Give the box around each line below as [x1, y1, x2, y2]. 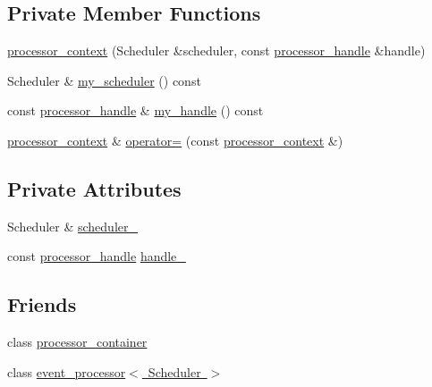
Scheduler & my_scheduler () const [7, 71, 201, 89]
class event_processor [7, 362, 126, 381]
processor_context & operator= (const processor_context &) [7, 130, 343, 149]
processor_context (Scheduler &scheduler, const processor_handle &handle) [7, 41, 426, 60]
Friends [7, 290, 77, 318]
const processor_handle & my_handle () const [7, 101, 264, 120]
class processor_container [7, 332, 148, 351]
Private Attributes [7, 174, 182, 202]
